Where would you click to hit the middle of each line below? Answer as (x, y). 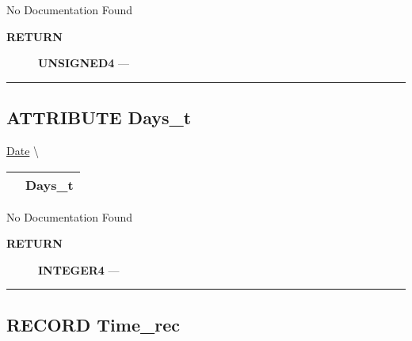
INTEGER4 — (79, 269)
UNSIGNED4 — (84, 63)
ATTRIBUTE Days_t (99, 117)
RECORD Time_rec (93, 324)
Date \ (23, 150)
